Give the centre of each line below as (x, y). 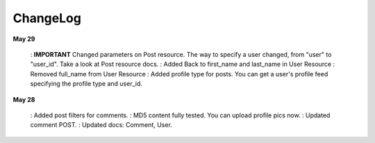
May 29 (24, 39)
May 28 (24, 99)
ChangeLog (47, 18)
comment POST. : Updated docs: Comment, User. (101, 125)
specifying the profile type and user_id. (86, 84)
